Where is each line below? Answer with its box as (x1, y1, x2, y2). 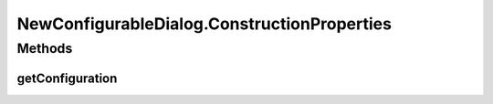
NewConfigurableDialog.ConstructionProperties (16, 14, 393, 34)
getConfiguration (16, 70, 118, 86)
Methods (16, 40, 73, 57)
